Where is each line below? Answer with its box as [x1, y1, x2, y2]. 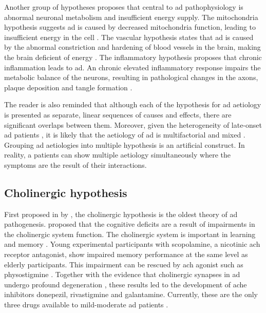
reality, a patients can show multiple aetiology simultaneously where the [4, 149, 231, 160]
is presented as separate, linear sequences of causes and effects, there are [4, 109, 232, 120]
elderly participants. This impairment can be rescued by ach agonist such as [4, 259, 243, 269]
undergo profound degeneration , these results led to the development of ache [4, 279, 247, 289]
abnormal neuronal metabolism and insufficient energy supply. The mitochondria [4, 11, 258, 22]
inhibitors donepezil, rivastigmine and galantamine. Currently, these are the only [4, 289, 258, 300]
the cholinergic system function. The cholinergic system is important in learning [4, 228, 256, 239]
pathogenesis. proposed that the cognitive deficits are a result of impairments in [4, 219, 255, 229]
